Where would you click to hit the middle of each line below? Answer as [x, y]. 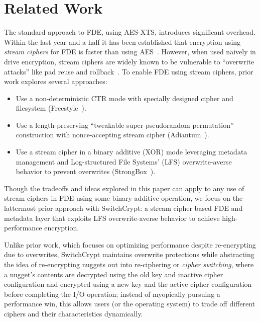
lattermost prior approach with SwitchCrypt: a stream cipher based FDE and [123, 208]
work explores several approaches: [56, 81]
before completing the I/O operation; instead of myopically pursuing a [112, 294]
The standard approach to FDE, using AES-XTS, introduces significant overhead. [130, 32]
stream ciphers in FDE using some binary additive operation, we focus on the [123, 198]
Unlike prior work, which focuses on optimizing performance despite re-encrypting [130, 244]
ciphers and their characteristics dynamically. [74, 313]
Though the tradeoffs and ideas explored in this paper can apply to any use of [124, 188]
